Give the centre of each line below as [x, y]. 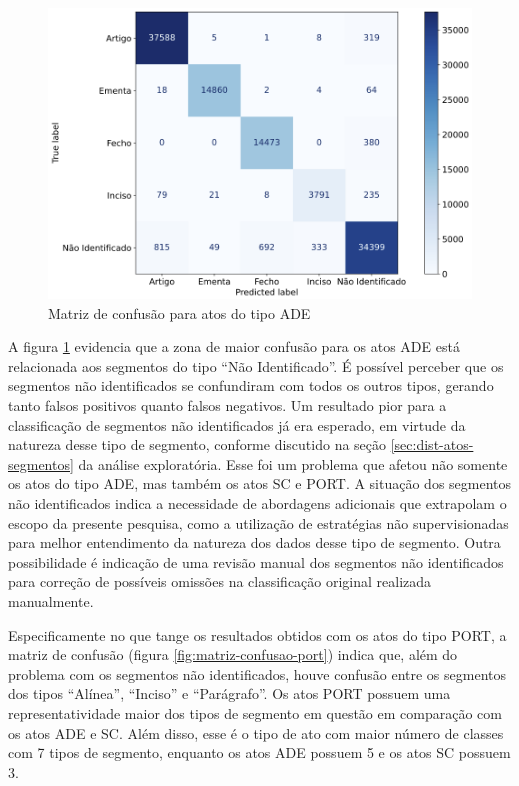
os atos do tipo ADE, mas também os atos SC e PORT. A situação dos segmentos [260, 483]
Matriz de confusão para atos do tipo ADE [179, 312]
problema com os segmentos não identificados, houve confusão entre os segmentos [257, 673]
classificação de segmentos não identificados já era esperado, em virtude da [237, 424]
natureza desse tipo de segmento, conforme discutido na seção [197, 444]
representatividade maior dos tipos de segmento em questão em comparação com [255, 712]
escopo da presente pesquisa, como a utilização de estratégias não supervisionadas [258, 522]
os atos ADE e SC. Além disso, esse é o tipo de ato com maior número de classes [256, 732]
